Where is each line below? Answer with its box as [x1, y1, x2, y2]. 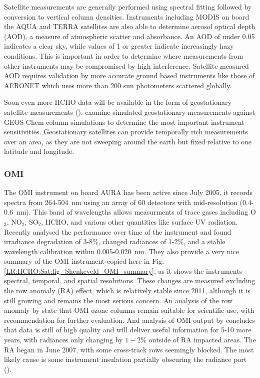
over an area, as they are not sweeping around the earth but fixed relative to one [4, 136, 252, 146]
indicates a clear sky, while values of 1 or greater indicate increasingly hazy [4, 41, 234, 51]
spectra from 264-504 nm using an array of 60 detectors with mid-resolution [4, 197, 237, 207]
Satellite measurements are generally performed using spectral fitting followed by [4, 2, 252, 12]
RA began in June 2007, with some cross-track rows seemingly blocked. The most [4, 344, 254, 354]
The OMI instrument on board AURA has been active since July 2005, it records [4, 187, 253, 198]
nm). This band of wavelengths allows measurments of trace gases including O [16, 207, 256, 217]
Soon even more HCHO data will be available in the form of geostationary [4, 97, 231, 107]
